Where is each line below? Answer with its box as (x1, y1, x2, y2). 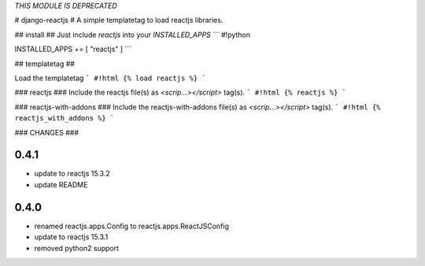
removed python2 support (34, 243, 120, 253)
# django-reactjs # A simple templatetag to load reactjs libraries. (14, 16, 224, 25)
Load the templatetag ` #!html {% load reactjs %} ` (14, 73, 206, 83)
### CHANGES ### (14, 127, 79, 137)
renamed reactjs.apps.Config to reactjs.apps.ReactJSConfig (34, 221, 230, 231)
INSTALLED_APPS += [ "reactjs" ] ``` (14, 44, 132, 54)
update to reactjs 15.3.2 (34, 169, 110, 179)
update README (34, 179, 88, 189)
